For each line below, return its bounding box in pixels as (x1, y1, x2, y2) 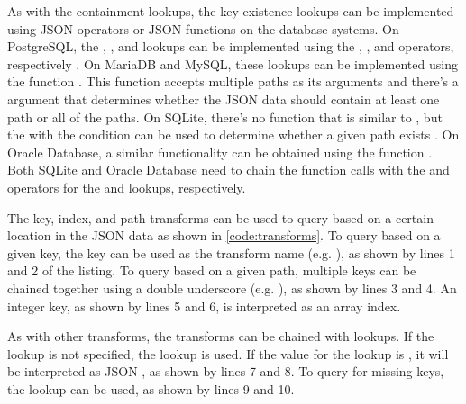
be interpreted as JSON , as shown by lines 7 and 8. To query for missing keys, (7, 362, 444, 381)
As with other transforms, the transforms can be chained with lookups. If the (7, 327, 434, 346)
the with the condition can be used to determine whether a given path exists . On (7, 125, 460, 144)
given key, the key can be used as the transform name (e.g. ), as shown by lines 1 (7, 243, 455, 262)
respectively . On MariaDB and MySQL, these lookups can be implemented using (7, 54, 458, 73)
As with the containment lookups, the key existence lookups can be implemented (7, 2, 454, 20)
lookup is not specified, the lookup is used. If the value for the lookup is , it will (7, 344, 449, 363)
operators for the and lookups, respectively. (7, 177, 246, 196)
